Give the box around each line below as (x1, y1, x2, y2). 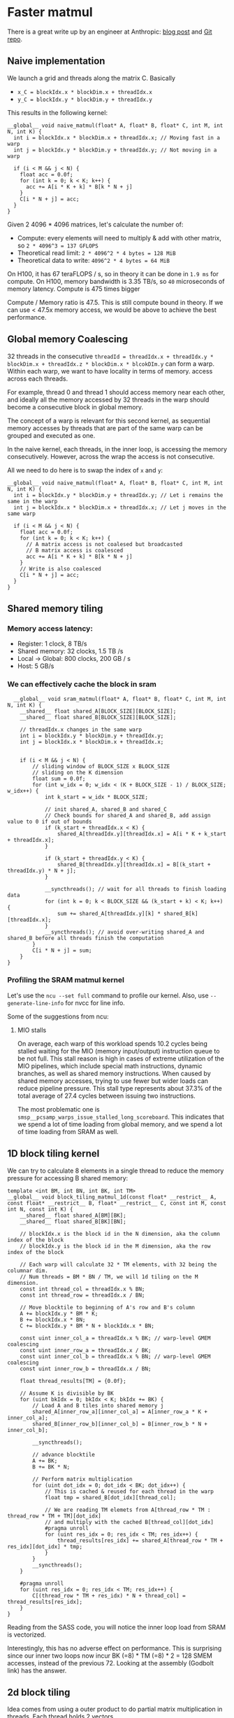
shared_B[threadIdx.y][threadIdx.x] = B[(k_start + (57, 861, 211, 868)
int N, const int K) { (7, 1206, 73, 1213)
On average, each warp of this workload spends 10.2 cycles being (17, 1039, 207, 1048)
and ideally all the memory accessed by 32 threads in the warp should (7, 395, 210, 404)
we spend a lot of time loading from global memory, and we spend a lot (17, 1119, 223, 1129)
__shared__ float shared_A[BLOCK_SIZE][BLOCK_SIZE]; (20, 707, 177, 715)
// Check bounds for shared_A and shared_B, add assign (44, 812, 211, 819)
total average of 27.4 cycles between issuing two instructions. (17, 1091, 196, 1100)
